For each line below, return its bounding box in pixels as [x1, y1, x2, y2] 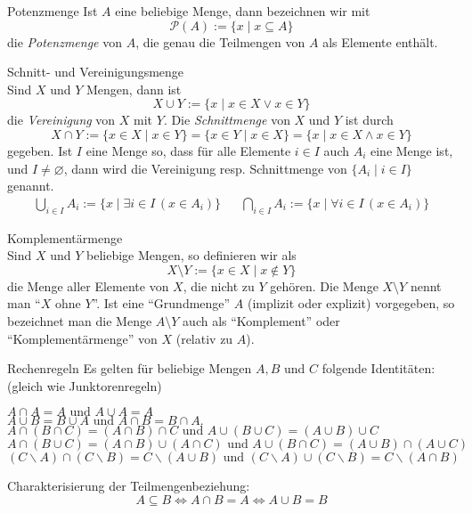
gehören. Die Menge [270, 276, 378, 295]
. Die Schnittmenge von [163, 110, 290, 129]
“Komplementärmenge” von [7, 329, 158, 347]
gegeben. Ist [7, 141, 73, 159]
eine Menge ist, [370, 141, 453, 159]
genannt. [7, 176, 54, 195]
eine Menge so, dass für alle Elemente [85, 141, 291, 159]
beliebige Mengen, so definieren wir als [85, 246, 297, 265]
